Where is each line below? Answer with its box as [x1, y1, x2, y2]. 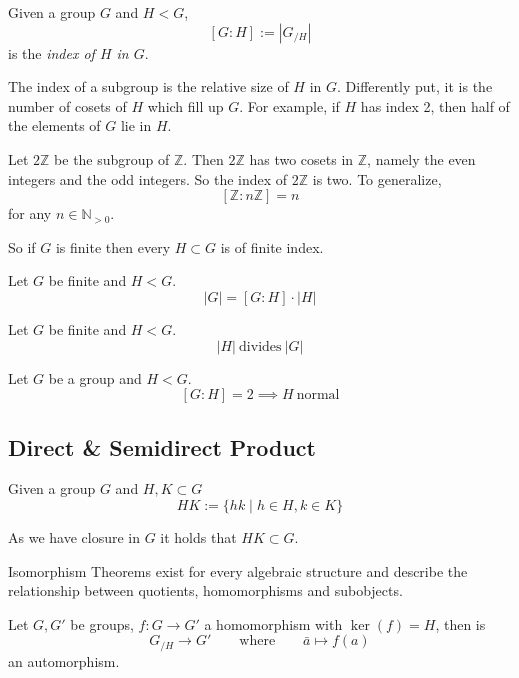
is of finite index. [220, 236, 324, 257]
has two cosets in [249, 148, 354, 169]
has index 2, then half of [360, 95, 510, 116]
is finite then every [55, 236, 171, 257]
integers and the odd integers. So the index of [8, 168, 288, 189]
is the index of [8, 42, 95, 63]
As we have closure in [8, 526, 140, 547]
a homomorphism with [204, 613, 343, 634]
